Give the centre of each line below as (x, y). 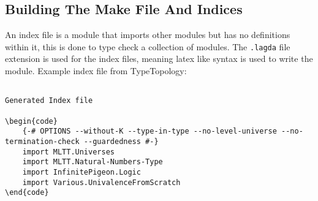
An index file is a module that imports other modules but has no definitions (148, 35)
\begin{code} (31, 121)
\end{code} (27, 193)
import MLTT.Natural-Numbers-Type (93, 162)
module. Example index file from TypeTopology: (96, 71)
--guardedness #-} (121, 141)
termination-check (42, 141)
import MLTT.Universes (68, 152)
